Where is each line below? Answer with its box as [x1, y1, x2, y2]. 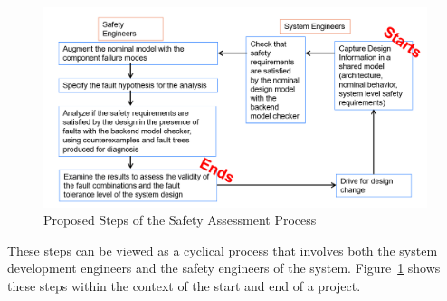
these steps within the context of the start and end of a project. [7, 277, 361, 296]
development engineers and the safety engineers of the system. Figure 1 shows [7, 258, 441, 277]
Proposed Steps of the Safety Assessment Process [43, 210, 317, 229]
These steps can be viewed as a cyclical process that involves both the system [7, 240, 438, 259]
